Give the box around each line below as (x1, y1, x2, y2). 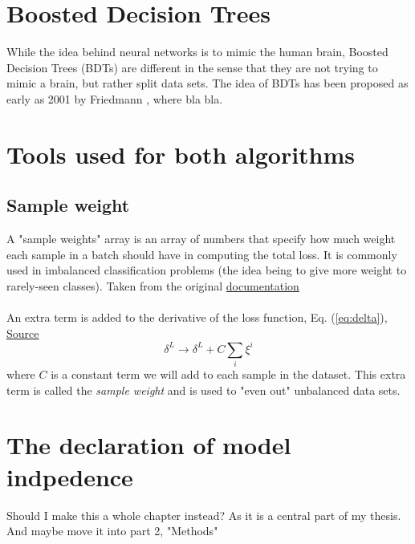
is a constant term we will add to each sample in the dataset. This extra (51, 366, 406, 383)
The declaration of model (6, 428, 291, 461)
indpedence (6, 460, 133, 493)
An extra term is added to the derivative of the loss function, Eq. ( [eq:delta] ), (6, 309, 388, 326)
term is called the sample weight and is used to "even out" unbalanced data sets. (6, 381, 401, 398)
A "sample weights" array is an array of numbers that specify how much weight (6, 230, 396, 247)
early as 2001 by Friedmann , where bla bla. (6, 90, 223, 107)
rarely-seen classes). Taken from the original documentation (6, 277, 299, 294)
